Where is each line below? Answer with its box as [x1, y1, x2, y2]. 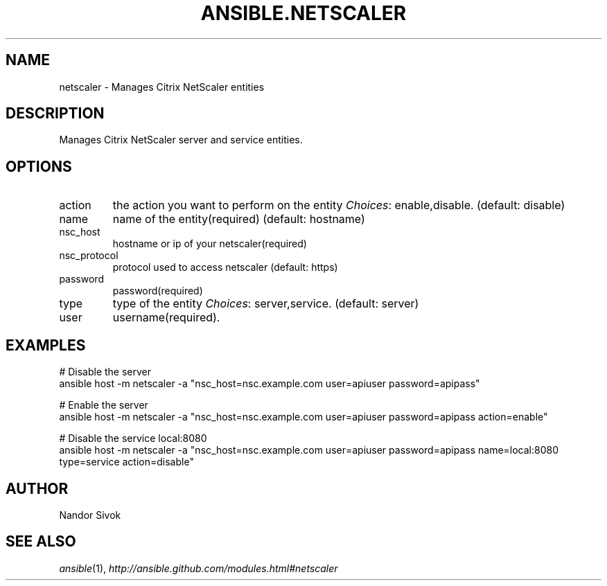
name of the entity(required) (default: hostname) [112, 212, 365, 227]
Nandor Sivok [59, 508, 121, 521]
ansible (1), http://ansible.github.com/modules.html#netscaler [59, 562, 338, 574]
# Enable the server [59, 399, 148, 411]
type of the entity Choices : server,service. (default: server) [112, 296, 419, 311]
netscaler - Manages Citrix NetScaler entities [59, 80, 265, 93]
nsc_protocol [59, 249, 118, 262]
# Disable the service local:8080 [59, 432, 207, 445]
